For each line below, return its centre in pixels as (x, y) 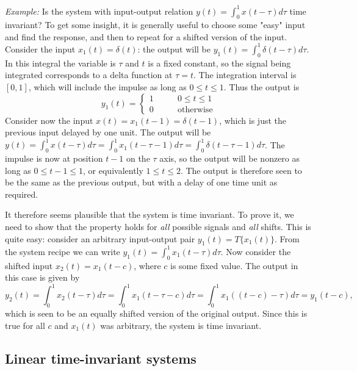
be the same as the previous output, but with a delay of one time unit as (141, 182)
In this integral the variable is (60, 63)
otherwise (195, 110)
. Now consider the (256, 251)
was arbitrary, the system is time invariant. (181, 325)
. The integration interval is (245, 75)
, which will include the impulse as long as (107, 86)
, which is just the (253, 120)
